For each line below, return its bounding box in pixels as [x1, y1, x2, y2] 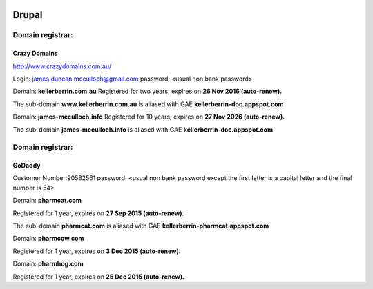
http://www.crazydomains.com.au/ [12, 62, 112, 70]
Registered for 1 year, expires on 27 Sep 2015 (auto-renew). [12, 209, 184, 217]
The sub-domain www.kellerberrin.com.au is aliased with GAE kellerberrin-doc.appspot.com [12, 100, 284, 108]
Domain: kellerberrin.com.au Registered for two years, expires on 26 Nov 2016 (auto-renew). [12, 87, 283, 96]
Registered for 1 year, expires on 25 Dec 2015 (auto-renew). [12, 272, 185, 281]
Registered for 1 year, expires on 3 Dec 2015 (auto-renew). [12, 247, 181, 255]
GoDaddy [12, 161, 41, 170]
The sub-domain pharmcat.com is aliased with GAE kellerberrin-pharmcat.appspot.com [12, 221, 269, 230]
